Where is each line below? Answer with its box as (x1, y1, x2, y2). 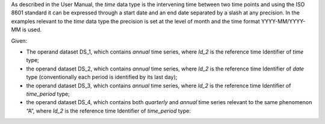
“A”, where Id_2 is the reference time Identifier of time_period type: (26, 107, 191, 114)
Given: (11, 37, 27, 45)
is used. (22, 26, 42, 33)
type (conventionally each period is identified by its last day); (26, 73, 178, 81)
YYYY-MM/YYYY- (261, 17, 306, 25)
